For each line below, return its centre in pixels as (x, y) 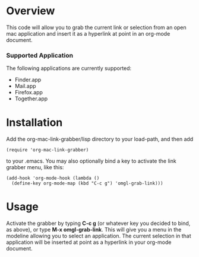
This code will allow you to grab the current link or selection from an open (97, 27)
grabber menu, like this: (35, 167)
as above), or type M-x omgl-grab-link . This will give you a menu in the (94, 230)
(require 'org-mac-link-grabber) (48, 150)
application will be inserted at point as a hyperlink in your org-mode (89, 242)
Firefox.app (29, 93)
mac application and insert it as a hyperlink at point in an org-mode (88, 33)
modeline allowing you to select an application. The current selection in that (99, 236)
